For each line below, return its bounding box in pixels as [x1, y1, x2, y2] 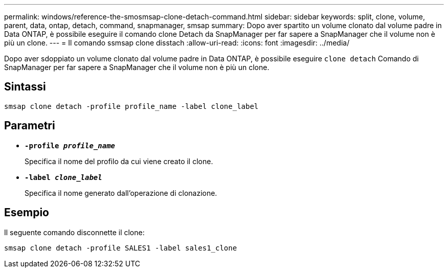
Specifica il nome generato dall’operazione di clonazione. [25, 188, 217, 197]
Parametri [4, 119, 55, 132]
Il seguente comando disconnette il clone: [4, 228, 145, 237]
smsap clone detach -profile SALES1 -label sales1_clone [4, 243, 237, 252]
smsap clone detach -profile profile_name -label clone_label [4, 102, 259, 110]
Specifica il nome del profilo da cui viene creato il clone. [25, 156, 213, 166]
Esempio [4, 206, 49, 219]
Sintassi [4, 80, 46, 94]
